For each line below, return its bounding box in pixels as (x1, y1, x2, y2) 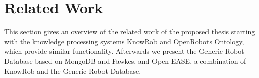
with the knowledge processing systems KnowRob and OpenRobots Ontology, (4, 36, 244, 46)
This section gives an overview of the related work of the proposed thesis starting (4, 26, 255, 37)
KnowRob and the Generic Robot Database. (4, 65, 141, 76)
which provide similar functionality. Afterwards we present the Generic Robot (4, 46, 244, 56)
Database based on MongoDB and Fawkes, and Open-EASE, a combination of (4, 55, 246, 66)
